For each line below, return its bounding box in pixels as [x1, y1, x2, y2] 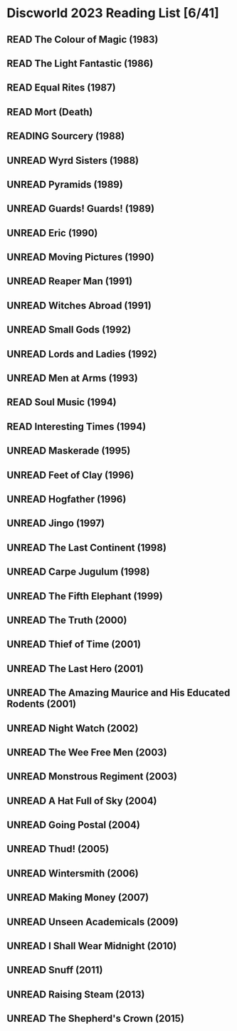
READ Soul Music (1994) [6, 397, 117, 409]
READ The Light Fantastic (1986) [6, 57, 154, 69]
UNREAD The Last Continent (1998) [6, 541, 167, 553]
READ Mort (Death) [6, 105, 93, 118]
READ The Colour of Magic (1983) [6, 33, 159, 46]
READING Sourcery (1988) [6, 130, 125, 142]
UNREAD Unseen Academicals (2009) [6, 916, 179, 928]
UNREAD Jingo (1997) [6, 518, 105, 530]
